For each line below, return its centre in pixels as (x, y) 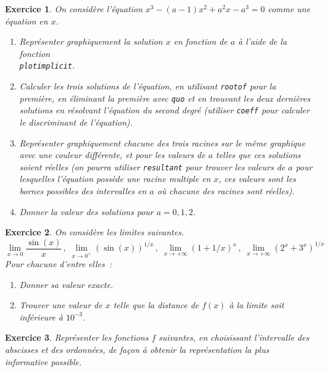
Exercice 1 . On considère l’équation (74, 9)
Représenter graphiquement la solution (91, 41)
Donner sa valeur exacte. (66, 284)
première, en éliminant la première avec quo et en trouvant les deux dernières (165, 98)
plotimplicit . (47, 65)
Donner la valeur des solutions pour (86, 211)
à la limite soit (256, 305)
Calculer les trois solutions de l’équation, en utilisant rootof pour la (148, 86)
